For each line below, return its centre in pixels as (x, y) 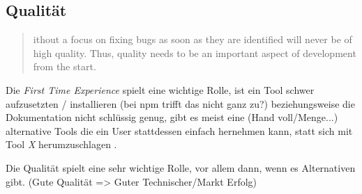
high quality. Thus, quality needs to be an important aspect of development (195, 52)
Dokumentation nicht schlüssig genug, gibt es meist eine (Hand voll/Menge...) (172, 117)
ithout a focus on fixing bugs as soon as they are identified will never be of (193, 39)
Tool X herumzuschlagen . (61, 144)
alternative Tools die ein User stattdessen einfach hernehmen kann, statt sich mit (179, 130)
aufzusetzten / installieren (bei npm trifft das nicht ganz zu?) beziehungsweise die (180, 103)
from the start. (65, 66)
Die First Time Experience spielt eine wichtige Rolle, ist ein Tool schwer (160, 89)
